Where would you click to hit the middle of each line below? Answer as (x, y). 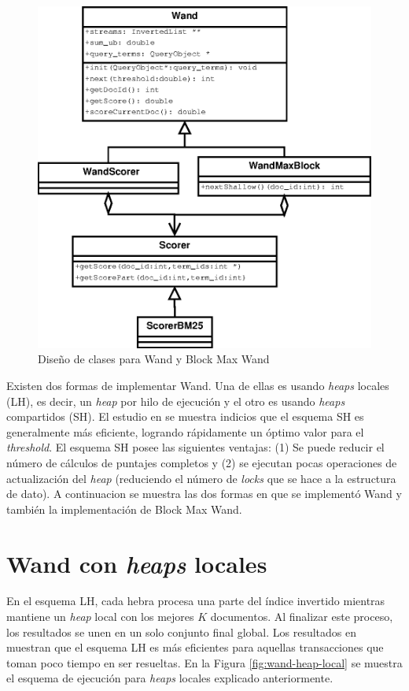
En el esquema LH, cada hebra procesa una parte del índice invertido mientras (196, 601)
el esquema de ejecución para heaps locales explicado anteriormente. (170, 678)
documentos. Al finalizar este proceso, (302, 617)
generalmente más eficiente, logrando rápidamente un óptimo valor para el (185, 431)
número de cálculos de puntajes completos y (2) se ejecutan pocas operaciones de (202, 462)
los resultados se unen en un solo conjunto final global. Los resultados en (182, 632)
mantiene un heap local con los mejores (100, 617)
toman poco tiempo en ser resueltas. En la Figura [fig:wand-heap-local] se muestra (204, 662)
